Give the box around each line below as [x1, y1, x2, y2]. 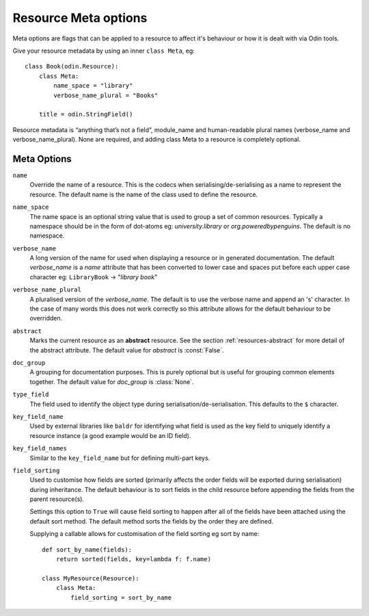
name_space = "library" [53, 82, 133, 90]
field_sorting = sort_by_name [70, 593, 172, 602]
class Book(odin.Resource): [25, 62, 119, 70]
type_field [12, 391, 49, 398]
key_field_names [12, 445, 68, 452]
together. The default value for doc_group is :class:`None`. [29, 377, 194, 386]
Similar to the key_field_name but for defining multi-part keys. [29, 454, 210, 462]
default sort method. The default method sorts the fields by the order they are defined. [29, 517, 273, 525]
